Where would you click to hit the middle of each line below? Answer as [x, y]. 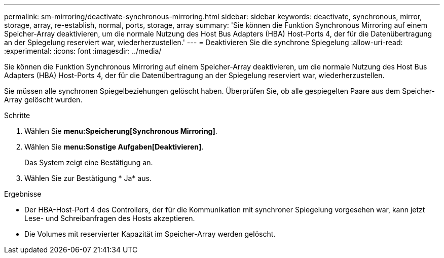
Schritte [17, 115]
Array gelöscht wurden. [43, 100]
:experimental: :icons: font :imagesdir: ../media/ [83, 51]
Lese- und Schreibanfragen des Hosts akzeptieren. [110, 218]
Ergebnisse [23, 194]
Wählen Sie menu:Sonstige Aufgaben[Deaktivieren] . [114, 147]
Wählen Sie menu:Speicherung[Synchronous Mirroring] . [121, 131]
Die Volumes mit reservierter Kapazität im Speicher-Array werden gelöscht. [150, 234]
